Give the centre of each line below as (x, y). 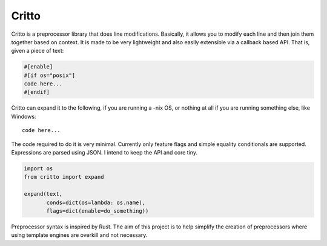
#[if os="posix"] (50, 75)
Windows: (24, 116)
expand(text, (43, 194)
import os (38, 169)
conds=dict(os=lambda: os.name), (96, 202)
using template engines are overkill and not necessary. (79, 235)
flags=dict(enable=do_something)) (97, 211)
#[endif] (37, 92)
